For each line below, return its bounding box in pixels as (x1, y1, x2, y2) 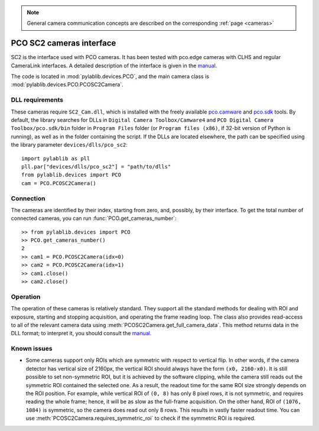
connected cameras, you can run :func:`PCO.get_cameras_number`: (11, 215, 177, 222)
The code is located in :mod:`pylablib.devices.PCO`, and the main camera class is (11, 73, 210, 80)
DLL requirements (11, 96, 64, 104)
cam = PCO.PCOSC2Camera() (21, 180, 97, 186)
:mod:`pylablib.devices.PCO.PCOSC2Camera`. (11, 81, 123, 88)
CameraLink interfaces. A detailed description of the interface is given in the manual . (11, 62, 217, 69)
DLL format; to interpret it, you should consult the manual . (11, 330, 152, 337)
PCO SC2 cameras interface (11, 38, 116, 48)
